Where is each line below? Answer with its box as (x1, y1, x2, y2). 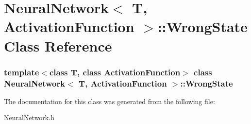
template (4, 66, 39, 78)
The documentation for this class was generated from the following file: (4, 96, 215, 106)
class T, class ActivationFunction (49, 66, 181, 78)
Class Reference (4, 35, 112, 55)
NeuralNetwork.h (4, 112, 54, 123)
